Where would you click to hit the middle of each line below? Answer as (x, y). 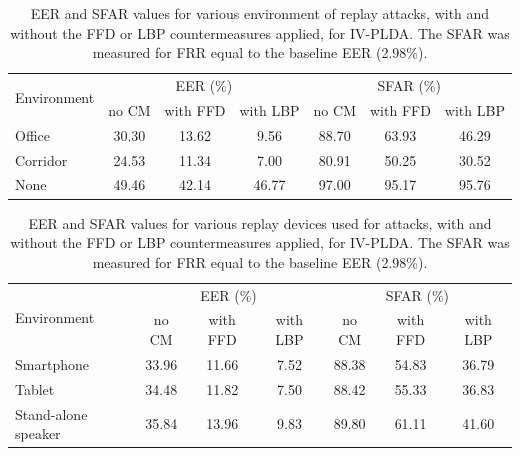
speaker (38, 433)
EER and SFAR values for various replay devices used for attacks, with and (260, 222)
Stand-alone (51, 413)
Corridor (41, 159)
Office (32, 134)
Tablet (35, 388)
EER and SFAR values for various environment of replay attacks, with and (260, 13)
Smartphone (52, 363)
